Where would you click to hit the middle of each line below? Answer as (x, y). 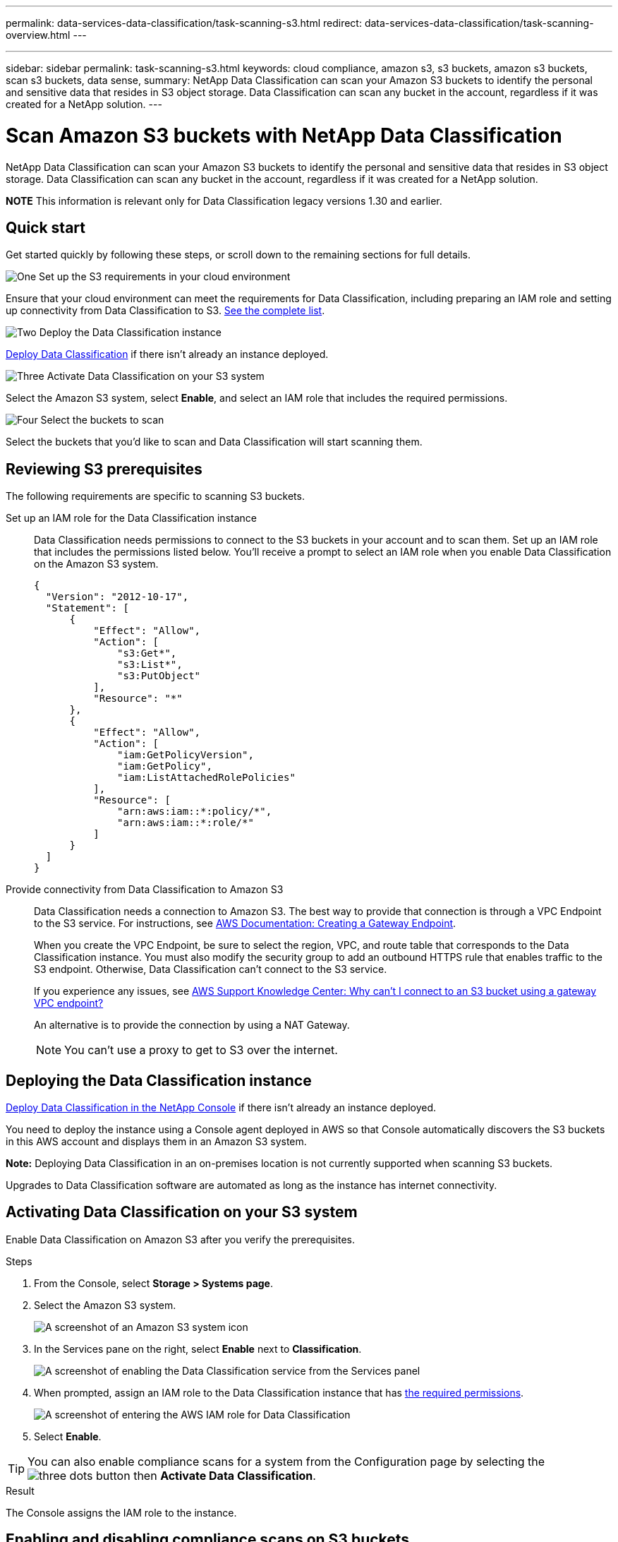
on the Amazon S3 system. (96, 564)
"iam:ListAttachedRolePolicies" (206, 778)
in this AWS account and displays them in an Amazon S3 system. (156, 1142)
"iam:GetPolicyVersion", (186, 755)
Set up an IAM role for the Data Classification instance (131, 518)
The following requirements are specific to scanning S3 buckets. (155, 496)
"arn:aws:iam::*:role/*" (186, 823)
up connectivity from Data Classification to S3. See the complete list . (165, 311)
